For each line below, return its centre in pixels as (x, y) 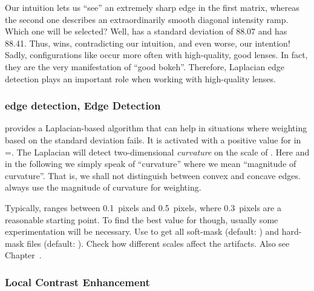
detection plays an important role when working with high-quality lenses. (140, 78)
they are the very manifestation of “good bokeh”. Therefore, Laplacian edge (145, 66)
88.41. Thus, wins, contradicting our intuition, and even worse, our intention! (148, 43)
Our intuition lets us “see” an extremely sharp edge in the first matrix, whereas (152, 7)
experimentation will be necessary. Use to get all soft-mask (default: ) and (142, 231)
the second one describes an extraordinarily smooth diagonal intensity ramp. (147, 19)
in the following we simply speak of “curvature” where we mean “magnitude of (151, 164)
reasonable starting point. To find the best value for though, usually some (142, 219)
